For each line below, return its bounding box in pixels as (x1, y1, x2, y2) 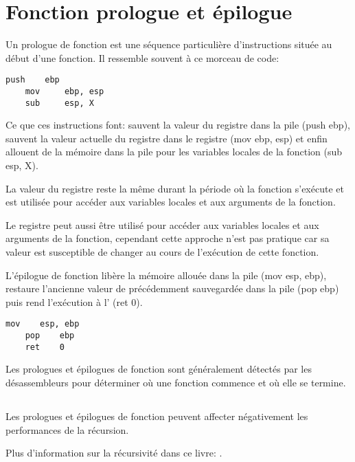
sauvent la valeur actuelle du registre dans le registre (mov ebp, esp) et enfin (5, 131, 328, 145)
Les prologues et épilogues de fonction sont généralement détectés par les (5, 362, 312, 376)
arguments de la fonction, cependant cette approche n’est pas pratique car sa (5, 231, 330, 245)
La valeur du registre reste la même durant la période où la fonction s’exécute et (5, 181, 344, 195)
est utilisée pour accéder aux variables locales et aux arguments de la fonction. (5, 195, 336, 209)
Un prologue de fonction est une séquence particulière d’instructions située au (5, 37, 332, 52)
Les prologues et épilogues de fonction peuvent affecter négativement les (5, 408, 308, 423)
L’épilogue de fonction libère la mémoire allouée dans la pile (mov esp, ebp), (5, 267, 327, 282)
